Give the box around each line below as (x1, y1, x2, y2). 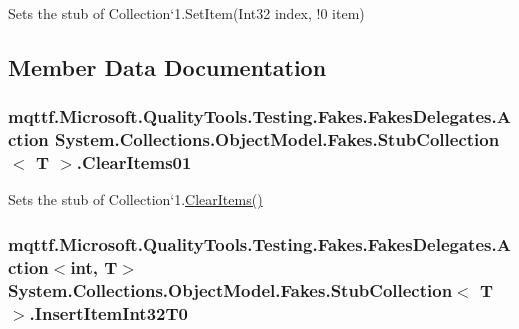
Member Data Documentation (8, 51, 327, 82)
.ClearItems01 (76, 150, 192, 175)
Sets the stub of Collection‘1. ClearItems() (8, 189, 263, 210)
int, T (70, 254, 118, 279)
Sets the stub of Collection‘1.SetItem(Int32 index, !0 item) (8, 3, 365, 23)
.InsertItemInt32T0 (29, 300, 188, 325)
